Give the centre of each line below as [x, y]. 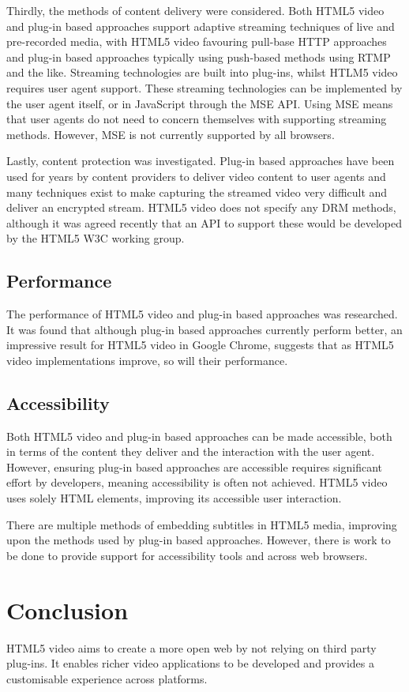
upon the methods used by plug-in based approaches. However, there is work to [199, 540]
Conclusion [68, 609]
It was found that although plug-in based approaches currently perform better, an [204, 329]
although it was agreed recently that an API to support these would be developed [204, 222]
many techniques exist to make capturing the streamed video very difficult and [197, 192]
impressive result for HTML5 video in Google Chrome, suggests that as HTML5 [200, 345]
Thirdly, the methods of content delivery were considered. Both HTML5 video [195, 10]
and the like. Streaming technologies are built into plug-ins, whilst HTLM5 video [202, 72]
